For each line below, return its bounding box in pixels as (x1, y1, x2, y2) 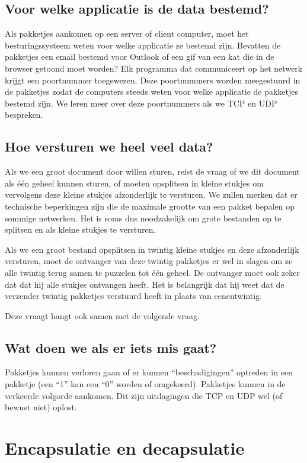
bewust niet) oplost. (5, 401, 77, 413)
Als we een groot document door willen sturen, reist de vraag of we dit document (5, 165, 300, 178)
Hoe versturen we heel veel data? (5, 137, 213, 156)
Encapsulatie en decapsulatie (5, 436, 245, 460)
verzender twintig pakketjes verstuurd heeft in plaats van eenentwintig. (5, 290, 262, 302)
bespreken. (5, 108, 43, 121)
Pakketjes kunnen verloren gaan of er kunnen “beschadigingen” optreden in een (5, 366, 293, 378)
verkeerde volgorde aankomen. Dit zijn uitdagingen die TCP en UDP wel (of (5, 389, 283, 401)
